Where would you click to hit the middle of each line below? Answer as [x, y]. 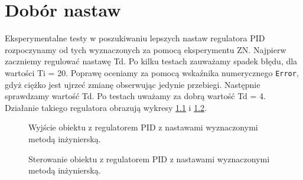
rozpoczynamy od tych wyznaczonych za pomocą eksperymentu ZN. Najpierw [146, 49]
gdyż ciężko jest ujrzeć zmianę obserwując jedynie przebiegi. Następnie [133, 84]
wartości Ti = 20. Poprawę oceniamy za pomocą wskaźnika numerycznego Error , [152, 72]
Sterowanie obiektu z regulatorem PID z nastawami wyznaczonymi [149, 158]
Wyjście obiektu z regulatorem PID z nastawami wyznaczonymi [143, 127]
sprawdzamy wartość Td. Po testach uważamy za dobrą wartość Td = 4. [135, 96]
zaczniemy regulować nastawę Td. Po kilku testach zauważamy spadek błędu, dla [151, 61]
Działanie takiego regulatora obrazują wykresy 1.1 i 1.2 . [106, 107]
